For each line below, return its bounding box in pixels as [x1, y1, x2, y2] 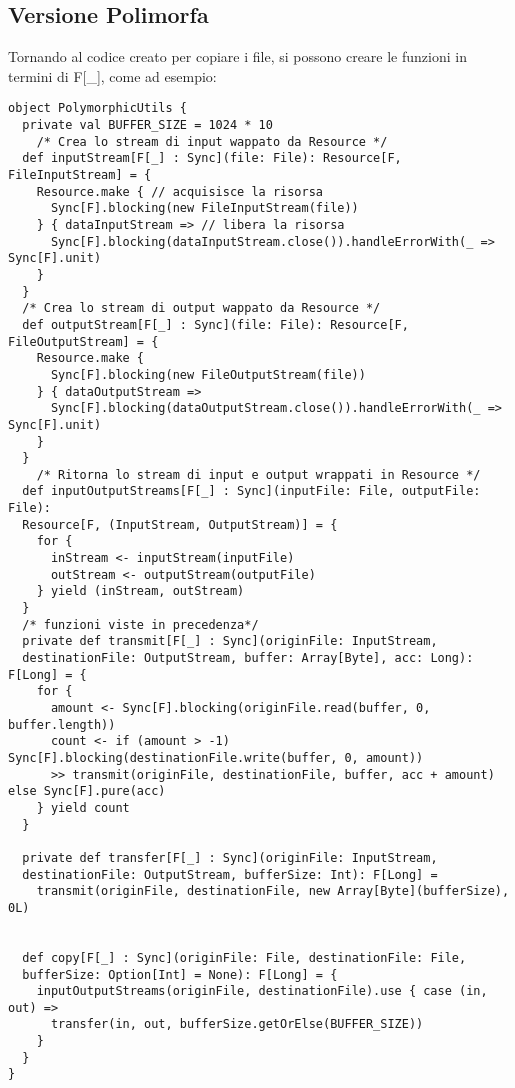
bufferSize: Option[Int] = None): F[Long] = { [22, 967, 338, 982]
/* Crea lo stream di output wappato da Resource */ [22, 301, 381, 316]
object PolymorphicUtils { [8, 101, 187, 116]
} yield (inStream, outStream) [36, 584, 245, 599]
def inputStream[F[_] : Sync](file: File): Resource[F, [22, 151, 402, 166]
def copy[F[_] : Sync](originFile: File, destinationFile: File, [22, 950, 467, 965]
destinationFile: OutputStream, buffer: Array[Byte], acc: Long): [22, 651, 474, 666]
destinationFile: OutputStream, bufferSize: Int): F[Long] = [22, 867, 438, 882]
